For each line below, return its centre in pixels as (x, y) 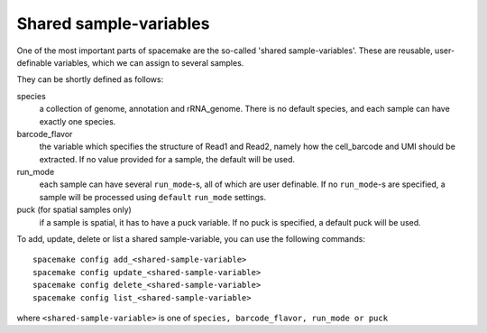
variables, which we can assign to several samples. (149, 62)
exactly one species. (78, 121)
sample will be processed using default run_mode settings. (153, 197)
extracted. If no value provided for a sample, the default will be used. (167, 159)
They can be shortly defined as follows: (90, 79)
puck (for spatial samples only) (74, 210)
